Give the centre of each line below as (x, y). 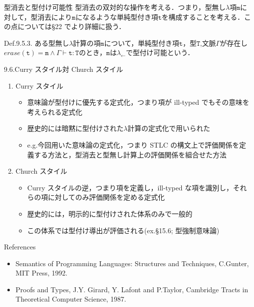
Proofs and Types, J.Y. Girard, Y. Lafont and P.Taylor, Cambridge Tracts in (132, 289)
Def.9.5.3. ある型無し (37, 43)
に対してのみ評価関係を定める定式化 (106, 197)
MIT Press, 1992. (42, 273)
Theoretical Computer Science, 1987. (71, 299)
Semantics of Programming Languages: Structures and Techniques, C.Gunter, (132, 263)
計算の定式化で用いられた (169, 128)
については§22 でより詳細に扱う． (71, 26)
